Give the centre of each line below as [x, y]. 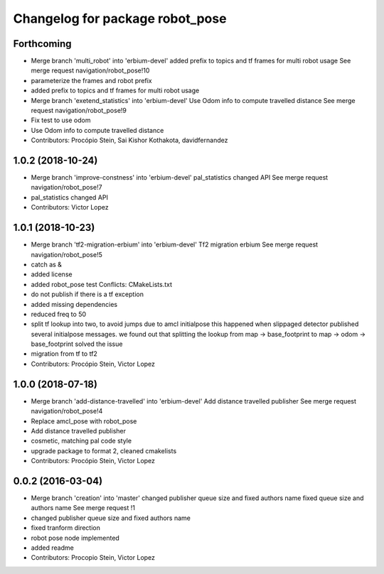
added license [52, 274]
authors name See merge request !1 [83, 508]
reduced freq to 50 [59, 314]
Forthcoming [42, 44]
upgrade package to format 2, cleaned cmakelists [104, 450]
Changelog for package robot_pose [120, 18]
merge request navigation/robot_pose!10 [90, 70]
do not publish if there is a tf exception [87, 294]
